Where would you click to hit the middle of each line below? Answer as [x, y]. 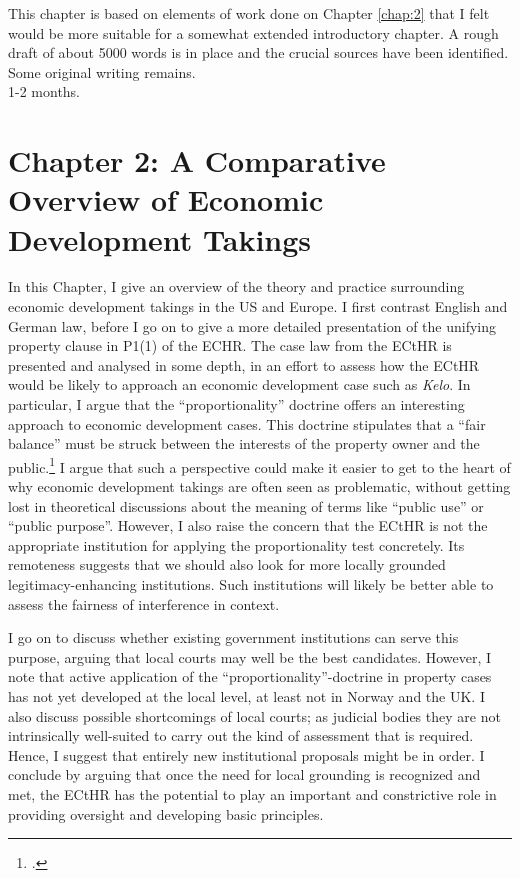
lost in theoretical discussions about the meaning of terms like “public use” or [246, 505]
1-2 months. [44, 91]
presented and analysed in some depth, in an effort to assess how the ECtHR [244, 364]
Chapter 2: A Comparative [197, 160]
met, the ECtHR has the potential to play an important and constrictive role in [252, 793]
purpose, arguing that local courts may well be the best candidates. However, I [250, 656]
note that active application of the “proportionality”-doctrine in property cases [250, 676]
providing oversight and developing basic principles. [166, 813]
